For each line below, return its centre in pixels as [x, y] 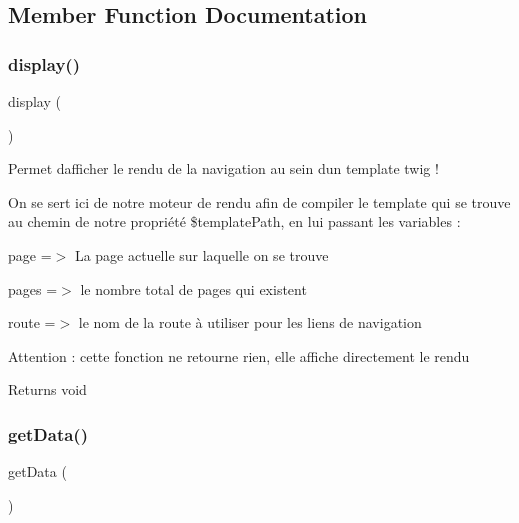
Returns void [47, 389]
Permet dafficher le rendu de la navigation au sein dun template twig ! [223, 168]
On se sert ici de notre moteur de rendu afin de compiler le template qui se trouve [259, 201]
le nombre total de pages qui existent [193, 288]
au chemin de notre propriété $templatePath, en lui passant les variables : [234, 221]
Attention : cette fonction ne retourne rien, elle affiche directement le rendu [239, 355]
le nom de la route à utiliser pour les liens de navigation [250, 322]
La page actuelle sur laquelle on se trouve [201, 254]
